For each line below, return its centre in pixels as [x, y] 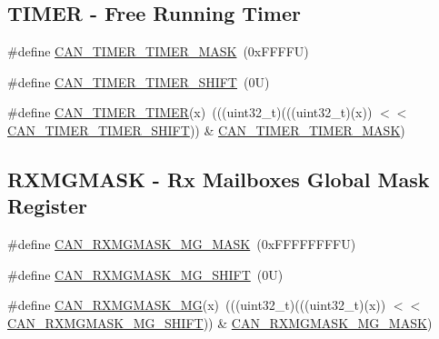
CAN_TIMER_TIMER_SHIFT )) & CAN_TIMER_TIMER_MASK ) [206, 130]
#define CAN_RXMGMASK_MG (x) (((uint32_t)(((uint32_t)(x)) [197, 305]
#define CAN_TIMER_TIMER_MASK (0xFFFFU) [158, 51]
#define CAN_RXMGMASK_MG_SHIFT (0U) [145, 274]
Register [47, 206]
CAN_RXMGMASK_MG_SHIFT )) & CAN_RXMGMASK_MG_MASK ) [220, 322]
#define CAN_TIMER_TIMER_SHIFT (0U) [139, 81]
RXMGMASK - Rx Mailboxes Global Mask [219, 179]
